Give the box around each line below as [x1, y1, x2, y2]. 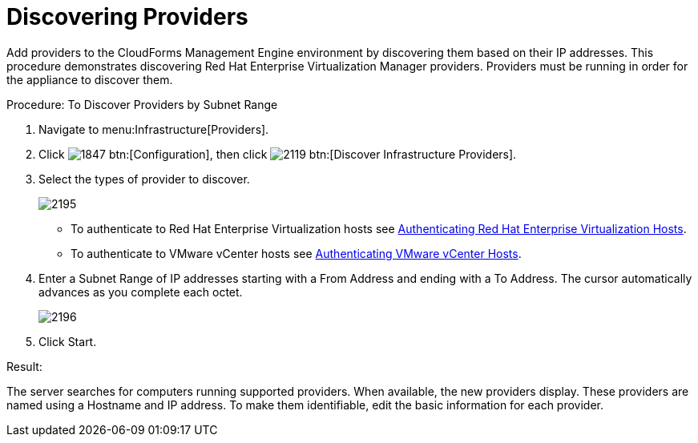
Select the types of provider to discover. [38, 171, 250, 186]
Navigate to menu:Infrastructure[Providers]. [38, 122, 269, 136]
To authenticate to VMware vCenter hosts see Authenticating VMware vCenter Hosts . [71, 246, 522, 260]
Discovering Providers [6, 3, 248, 30]
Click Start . [38, 334, 97, 348]
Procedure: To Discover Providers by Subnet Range [6, 97, 278, 111]
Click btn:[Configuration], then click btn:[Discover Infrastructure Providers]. [38, 147, 517, 161]
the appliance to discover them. [6, 72, 173, 87]
